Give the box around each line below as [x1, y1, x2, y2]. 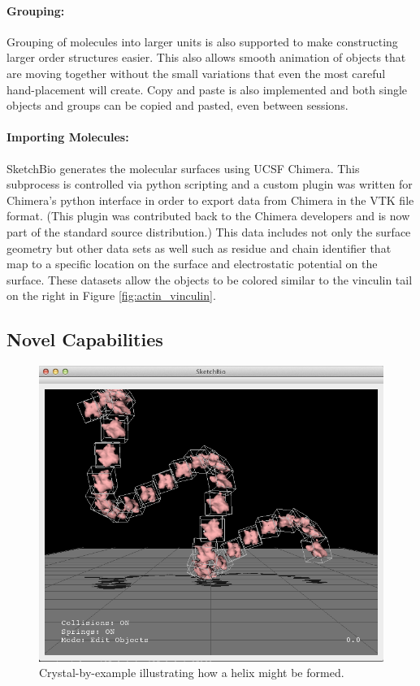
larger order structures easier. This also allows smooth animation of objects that [6, 49, 406, 66]
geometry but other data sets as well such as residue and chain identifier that [6, 239, 392, 256]
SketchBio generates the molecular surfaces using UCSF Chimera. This [6, 159, 360, 176]
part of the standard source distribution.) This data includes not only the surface [6, 223, 411, 240]
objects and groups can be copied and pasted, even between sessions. [6, 97, 349, 114]
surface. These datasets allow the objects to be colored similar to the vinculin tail [6, 271, 413, 288]
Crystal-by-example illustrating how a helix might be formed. [39, 664, 344, 681]
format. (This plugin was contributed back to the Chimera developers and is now [6, 207, 410, 224]
